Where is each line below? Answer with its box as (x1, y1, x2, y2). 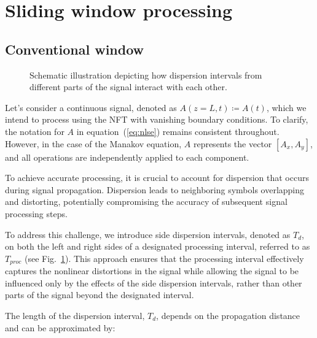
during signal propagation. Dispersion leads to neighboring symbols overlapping (5, 183, 305, 196)
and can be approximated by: (5, 321, 115, 334)
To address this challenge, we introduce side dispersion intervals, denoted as (5, 228, 291, 240)
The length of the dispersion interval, (5, 309, 145, 321)
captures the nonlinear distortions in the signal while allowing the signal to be (5, 264, 299, 277)
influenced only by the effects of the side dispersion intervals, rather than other (5, 276, 302, 289)
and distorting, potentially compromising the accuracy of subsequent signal (5, 195, 288, 208)
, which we (266, 101, 307, 113)
